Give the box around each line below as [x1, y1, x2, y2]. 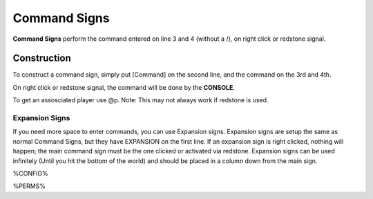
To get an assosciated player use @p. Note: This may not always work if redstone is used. [12, 96, 269, 104]
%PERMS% [12, 182, 46, 190]
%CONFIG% [12, 169, 48, 178]
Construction [12, 53, 72, 64]
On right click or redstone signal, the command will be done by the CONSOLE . [12, 83, 235, 91]
